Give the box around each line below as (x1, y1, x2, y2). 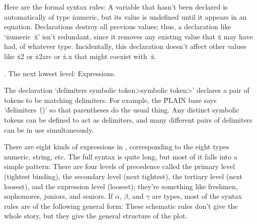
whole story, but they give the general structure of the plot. (4, 210, 188, 221)
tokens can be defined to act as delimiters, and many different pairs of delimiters (4, 114, 252, 125)
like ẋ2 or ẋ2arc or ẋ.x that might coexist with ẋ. (4, 50, 156, 61)
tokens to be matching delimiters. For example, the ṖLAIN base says (4, 94, 217, 105)
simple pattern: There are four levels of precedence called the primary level (4, 161, 235, 172)
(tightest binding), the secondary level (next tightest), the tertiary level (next (4, 171, 243, 181)
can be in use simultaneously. (4, 124, 94, 135)
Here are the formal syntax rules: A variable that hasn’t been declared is (4, 2, 228, 12)
